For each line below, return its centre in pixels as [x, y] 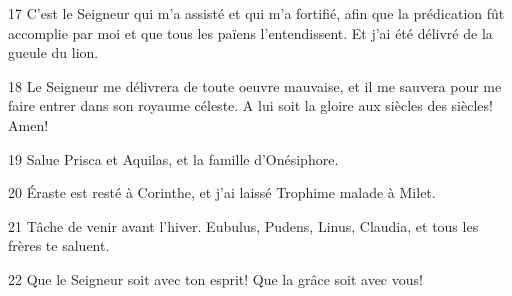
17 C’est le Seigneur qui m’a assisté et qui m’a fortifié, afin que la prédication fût [256, 13]
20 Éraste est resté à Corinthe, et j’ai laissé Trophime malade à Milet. [222, 192]
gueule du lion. [53, 52]
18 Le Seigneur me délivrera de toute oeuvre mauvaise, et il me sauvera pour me [255, 85]
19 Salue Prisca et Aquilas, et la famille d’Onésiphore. [173, 158]
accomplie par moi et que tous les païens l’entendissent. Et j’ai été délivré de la [250, 32]
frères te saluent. [59, 245]
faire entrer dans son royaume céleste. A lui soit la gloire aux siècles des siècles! [250, 105]
